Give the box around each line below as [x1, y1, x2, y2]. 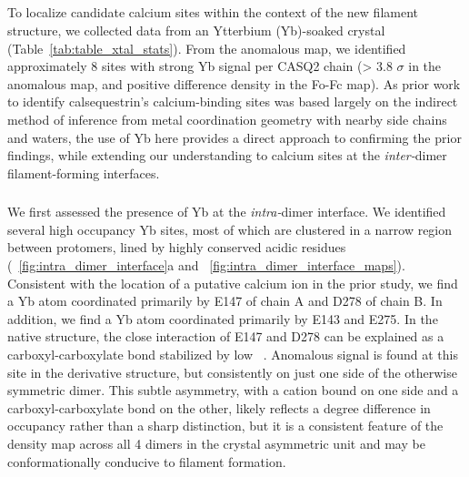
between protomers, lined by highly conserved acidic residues [7, 238, 346, 257]
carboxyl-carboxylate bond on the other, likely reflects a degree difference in [7, 398, 431, 417]
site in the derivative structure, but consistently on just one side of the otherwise [7, 362, 457, 381]
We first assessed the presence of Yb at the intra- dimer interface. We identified [7, 202, 446, 221]
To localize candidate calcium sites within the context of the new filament [7, 3, 419, 22]
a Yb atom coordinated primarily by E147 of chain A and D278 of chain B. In [7, 291, 443, 310]
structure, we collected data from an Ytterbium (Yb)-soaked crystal [7, 20, 385, 39]
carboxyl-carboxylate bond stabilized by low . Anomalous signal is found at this [7, 345, 458, 363]
